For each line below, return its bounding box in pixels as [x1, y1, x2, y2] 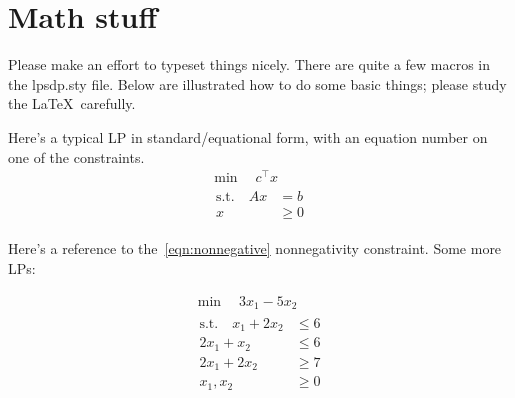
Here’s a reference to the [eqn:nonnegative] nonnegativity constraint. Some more [8, 238, 502, 259]
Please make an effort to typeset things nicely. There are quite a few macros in [8, 54, 491, 75]
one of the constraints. [8, 146, 145, 167]
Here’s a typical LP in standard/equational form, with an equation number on [8, 126, 488, 147]
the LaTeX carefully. [8, 93, 136, 114]
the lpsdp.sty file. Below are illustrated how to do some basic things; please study [8, 73, 507, 94]
